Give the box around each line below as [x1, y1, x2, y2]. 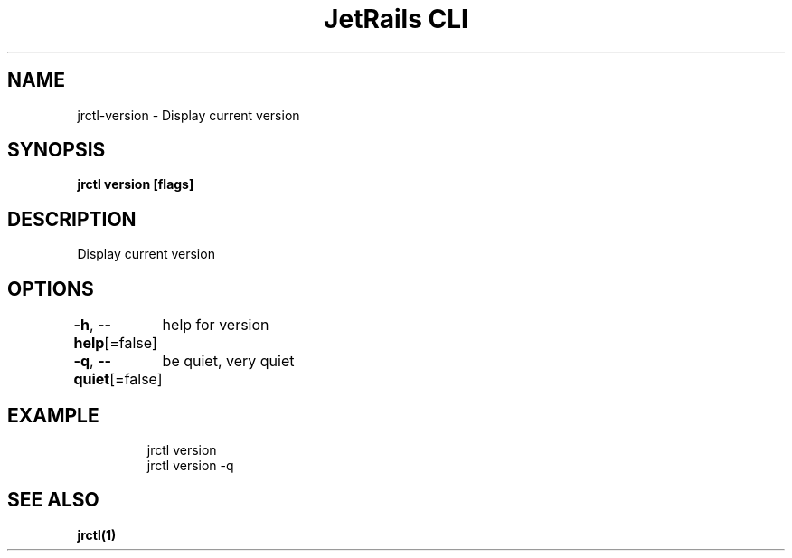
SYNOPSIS [7, 138, 106, 162]
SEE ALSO [7, 488, 99, 512]
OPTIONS [7, 277, 94, 300]
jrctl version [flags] [77, 176, 194, 193]
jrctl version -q [146, 457, 234, 473]
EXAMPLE [7, 403, 99, 427]
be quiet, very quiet [162, 352, 295, 371]
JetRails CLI [324, 4, 468, 34]
